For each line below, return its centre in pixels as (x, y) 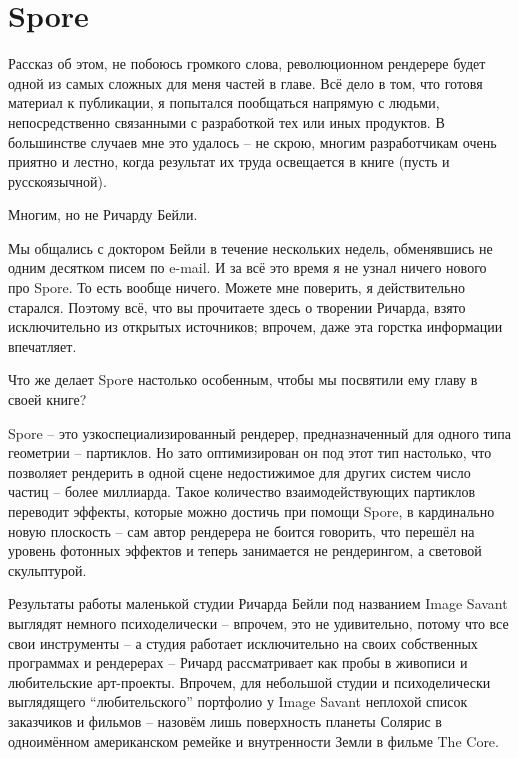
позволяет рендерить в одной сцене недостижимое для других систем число (239, 471)
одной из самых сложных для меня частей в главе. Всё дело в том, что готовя (245, 82)
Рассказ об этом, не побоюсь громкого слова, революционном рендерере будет (247, 63)
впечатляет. (42, 345)
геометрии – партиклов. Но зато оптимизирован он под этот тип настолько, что (250, 452)
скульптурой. (47, 569)
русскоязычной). (57, 180)
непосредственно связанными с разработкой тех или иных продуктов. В (226, 121)
